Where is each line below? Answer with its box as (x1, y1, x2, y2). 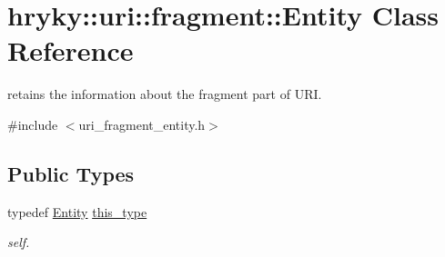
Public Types (7, 159, 135, 187)
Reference (7, 32, 134, 69)
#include (7, 114, 58, 133)
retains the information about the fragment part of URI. (7, 84, 322, 104)
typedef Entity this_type (7, 202, 147, 221)
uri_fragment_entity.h (78, 114, 206, 133)
